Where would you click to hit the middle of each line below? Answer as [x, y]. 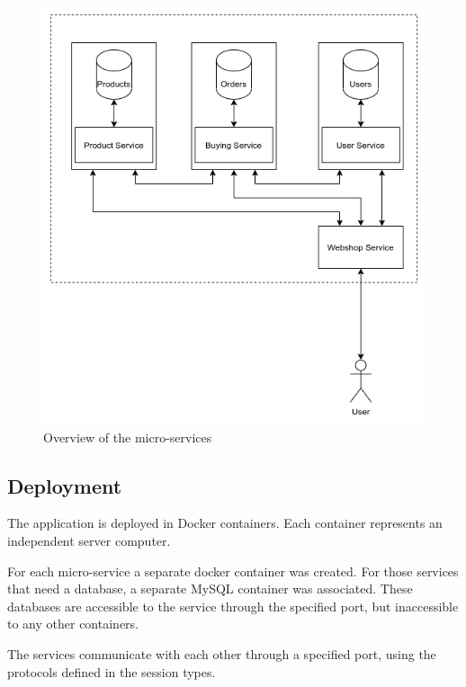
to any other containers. [73, 624]
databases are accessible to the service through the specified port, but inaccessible [233, 606]
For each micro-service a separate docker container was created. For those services [233, 571]
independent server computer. [89, 540]
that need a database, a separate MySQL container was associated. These [210, 589]
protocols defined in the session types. [112, 671]
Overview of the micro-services [128, 437]
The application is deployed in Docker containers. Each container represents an [225, 523]
